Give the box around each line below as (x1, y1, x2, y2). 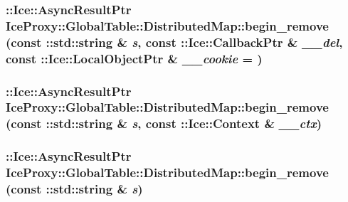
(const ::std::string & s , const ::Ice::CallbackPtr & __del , (6, 33, 343, 51)
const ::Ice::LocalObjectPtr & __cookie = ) (6, 49, 263, 67)
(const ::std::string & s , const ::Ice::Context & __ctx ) (6, 115, 322, 132)
